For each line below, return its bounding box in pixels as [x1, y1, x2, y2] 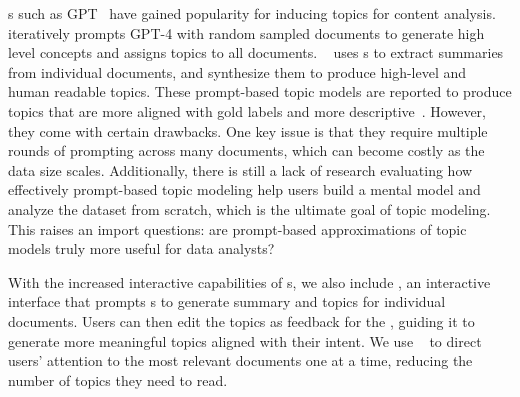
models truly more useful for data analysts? [8, 238, 275, 259]
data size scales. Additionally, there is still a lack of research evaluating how [8, 159, 473, 180]
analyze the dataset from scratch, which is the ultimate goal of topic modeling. [8, 198, 491, 219]
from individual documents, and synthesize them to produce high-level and [8, 61, 467, 82]
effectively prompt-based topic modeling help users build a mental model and [8, 179, 481, 200]
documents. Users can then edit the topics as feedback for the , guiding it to [8, 310, 475, 331]
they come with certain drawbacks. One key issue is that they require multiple [8, 120, 488, 141]
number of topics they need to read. [8, 369, 228, 390]
